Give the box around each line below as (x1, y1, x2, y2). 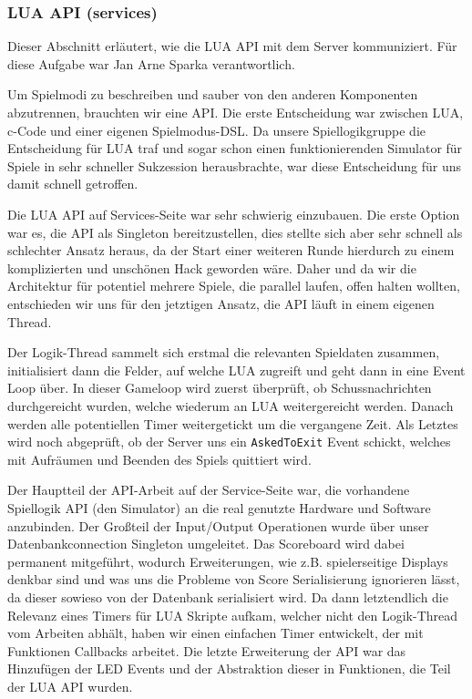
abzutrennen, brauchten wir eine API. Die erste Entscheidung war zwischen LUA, (7, 103, 464, 121)
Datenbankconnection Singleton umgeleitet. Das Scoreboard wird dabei (7, 534, 405, 553)
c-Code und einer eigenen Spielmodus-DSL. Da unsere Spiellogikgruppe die (7, 120, 426, 139)
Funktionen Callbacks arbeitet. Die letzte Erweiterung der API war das (7, 641, 406, 660)
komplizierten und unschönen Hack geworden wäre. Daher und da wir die (7, 258, 416, 277)
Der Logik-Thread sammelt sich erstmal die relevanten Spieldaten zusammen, (7, 343, 440, 362)
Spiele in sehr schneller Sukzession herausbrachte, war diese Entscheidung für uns (7, 156, 462, 175)
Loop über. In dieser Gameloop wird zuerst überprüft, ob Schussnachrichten (7, 378, 432, 397)
